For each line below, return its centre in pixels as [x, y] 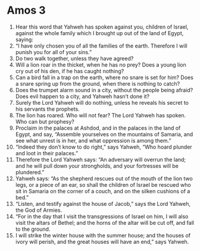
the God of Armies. [39, 210]
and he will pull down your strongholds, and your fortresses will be [97, 166]
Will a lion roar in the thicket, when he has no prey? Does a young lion [101, 65]
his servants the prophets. [47, 109]
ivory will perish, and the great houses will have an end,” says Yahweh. [102, 241]
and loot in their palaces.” [47, 153]
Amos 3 [26, 10]
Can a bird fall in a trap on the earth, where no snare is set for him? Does [104, 77]
